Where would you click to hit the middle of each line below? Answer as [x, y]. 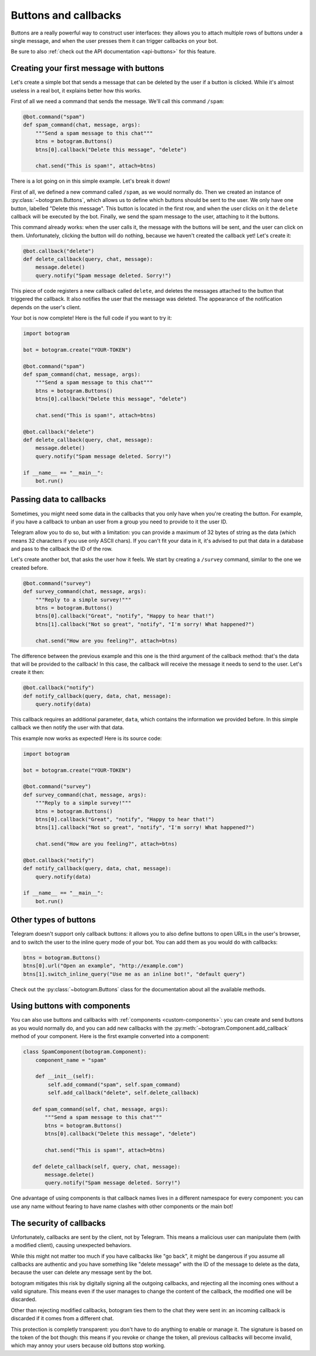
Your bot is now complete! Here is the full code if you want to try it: [91, 318]
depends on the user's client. [46, 307]
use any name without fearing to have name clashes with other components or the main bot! [122, 1206]
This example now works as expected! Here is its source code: [86, 738]
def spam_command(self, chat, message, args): [100, 1109]
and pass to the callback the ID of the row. [62, 549]
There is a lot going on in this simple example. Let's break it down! [91, 181]
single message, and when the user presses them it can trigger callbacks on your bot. [114, 40]
